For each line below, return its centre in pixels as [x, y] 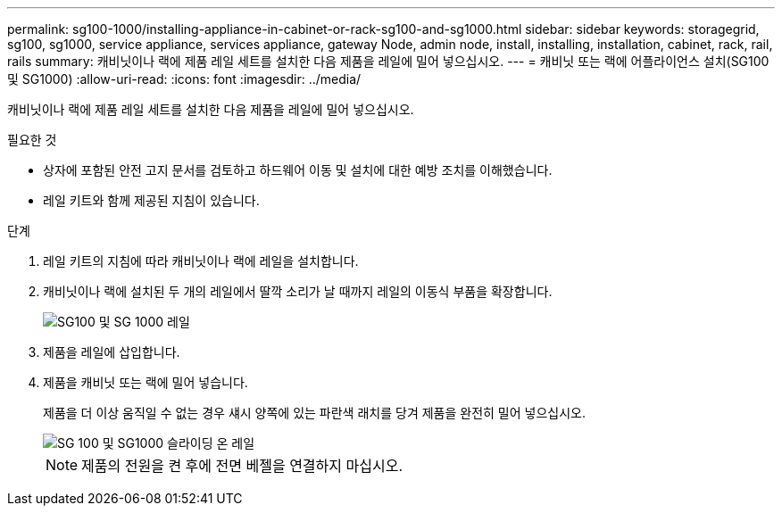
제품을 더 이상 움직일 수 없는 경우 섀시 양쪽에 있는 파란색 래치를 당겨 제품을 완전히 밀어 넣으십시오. [314, 413]
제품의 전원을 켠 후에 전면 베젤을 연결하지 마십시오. [242, 466]
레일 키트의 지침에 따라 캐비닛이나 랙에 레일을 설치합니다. [201, 261]
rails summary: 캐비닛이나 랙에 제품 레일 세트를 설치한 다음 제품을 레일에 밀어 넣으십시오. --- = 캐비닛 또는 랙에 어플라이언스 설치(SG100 [388, 61]
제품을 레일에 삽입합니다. [112, 352]
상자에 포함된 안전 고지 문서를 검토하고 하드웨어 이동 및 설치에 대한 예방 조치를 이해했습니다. [298, 170]
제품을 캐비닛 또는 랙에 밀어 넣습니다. [146, 382]
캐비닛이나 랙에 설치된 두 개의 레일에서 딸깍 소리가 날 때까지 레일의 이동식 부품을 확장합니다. [298, 291]
